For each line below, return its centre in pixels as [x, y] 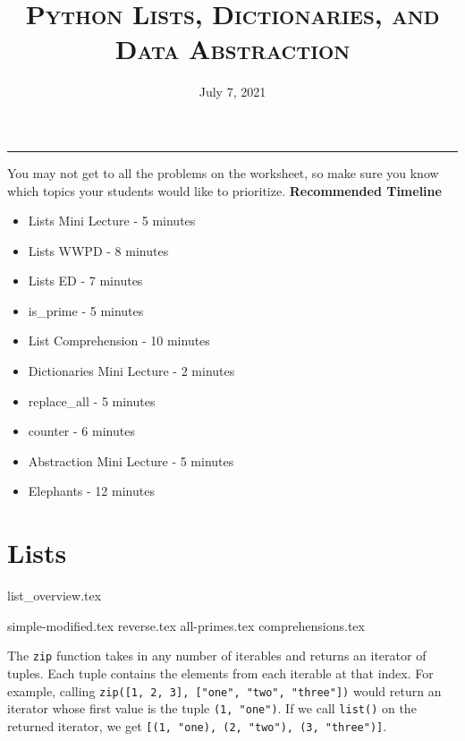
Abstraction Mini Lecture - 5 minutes [131, 460]
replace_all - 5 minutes [92, 400]
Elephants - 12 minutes [91, 491]
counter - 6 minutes [81, 431]
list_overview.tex [55, 596]
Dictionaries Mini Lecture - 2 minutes [131, 371]
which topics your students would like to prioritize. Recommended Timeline [224, 190]
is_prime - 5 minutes [86, 310]
